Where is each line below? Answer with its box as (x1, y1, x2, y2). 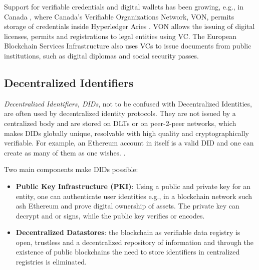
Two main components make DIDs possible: (4, 164, 138, 174)
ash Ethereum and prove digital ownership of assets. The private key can (16, 200, 239, 211)
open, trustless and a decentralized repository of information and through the (16, 236, 254, 247)
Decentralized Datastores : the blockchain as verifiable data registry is (16, 227, 240, 237)
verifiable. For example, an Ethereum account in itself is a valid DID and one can (4, 137, 254, 148)
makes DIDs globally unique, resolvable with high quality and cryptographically (4, 127, 249, 138)
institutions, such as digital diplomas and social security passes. (4, 50, 199, 60)
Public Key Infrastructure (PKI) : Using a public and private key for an (16, 180, 250, 191)
